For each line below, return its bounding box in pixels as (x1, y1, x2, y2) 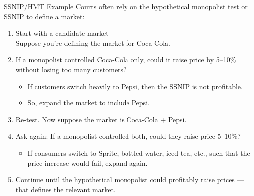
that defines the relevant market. (15, 184, 116, 194)
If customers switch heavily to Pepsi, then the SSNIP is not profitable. (27, 81, 243, 91)
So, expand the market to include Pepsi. (27, 98, 150, 108)
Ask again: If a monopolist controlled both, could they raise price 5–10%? (15, 131, 241, 141)
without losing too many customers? (15, 64, 127, 74)
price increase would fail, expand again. (27, 157, 148, 168)
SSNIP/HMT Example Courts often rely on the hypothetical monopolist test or (4, 1, 248, 11)
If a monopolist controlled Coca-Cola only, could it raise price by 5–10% (15, 54, 236, 65)
